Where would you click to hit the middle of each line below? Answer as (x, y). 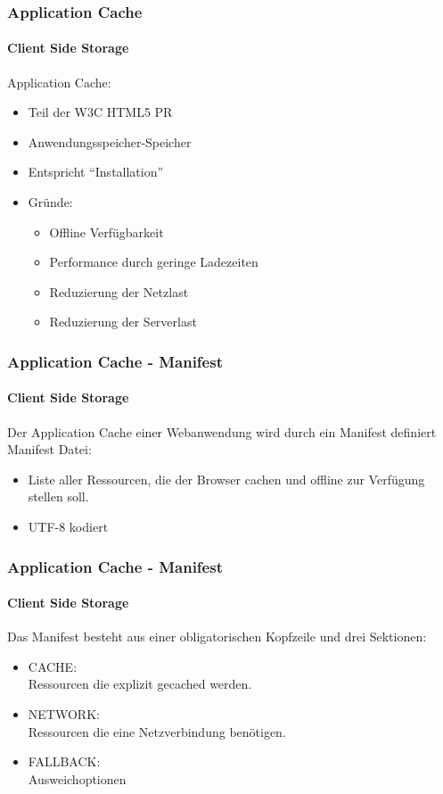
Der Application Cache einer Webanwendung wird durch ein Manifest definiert (222, 431)
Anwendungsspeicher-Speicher (110, 141)
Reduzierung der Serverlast (123, 322)
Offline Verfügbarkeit (107, 232)
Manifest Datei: (49, 449)
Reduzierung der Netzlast (119, 291)
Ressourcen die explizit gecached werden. (140, 684)
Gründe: (50, 202)
